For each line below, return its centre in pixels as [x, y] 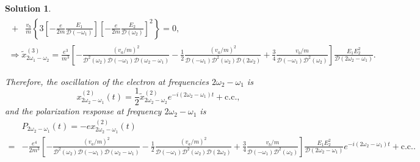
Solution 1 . [28, 8]
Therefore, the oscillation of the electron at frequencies [107, 81]
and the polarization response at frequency [83, 111]
